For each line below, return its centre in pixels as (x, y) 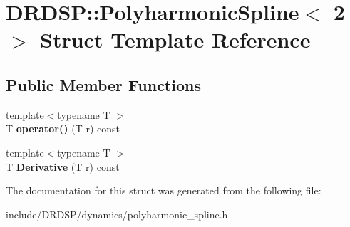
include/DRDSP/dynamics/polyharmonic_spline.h (117, 214)
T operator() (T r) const (63, 128)
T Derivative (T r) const (63, 166)
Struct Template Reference (175, 39)
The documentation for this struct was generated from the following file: (164, 190)
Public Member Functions (103, 84)
